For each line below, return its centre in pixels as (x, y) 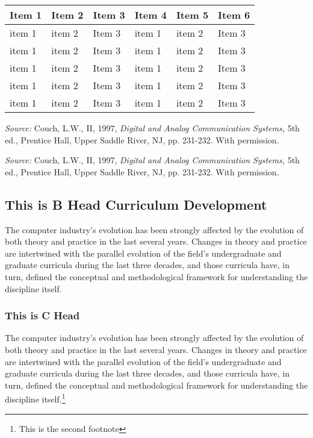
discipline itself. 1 (35, 398)
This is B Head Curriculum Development (136, 204)
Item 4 (150, 15)
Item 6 (234, 15)
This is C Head (42, 315)
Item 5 (192, 15)
